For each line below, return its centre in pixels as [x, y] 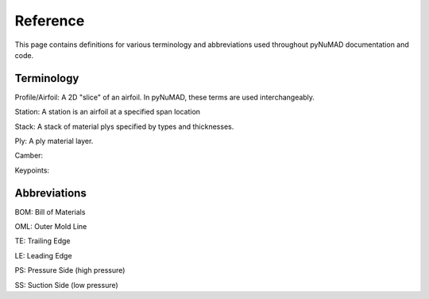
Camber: [29, 156]
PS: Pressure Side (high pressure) [70, 270]
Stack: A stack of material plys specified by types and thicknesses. [124, 126]
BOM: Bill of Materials [50, 212]
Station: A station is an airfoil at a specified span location [108, 112]
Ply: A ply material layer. [54, 141]
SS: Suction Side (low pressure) [66, 285]
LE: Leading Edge [43, 255]
